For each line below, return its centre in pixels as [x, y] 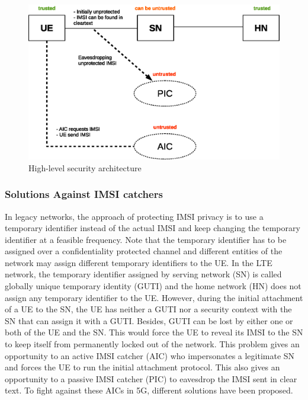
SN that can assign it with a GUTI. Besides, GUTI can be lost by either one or [149, 320]
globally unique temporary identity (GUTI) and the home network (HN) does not [153, 286]
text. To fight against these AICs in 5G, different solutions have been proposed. [149, 390]
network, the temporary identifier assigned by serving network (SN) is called [143, 274]
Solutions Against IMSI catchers [84, 194]
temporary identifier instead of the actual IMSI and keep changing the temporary [153, 228]
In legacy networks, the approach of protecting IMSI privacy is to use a [134, 216]
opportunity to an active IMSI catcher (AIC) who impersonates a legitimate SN [150, 355]
